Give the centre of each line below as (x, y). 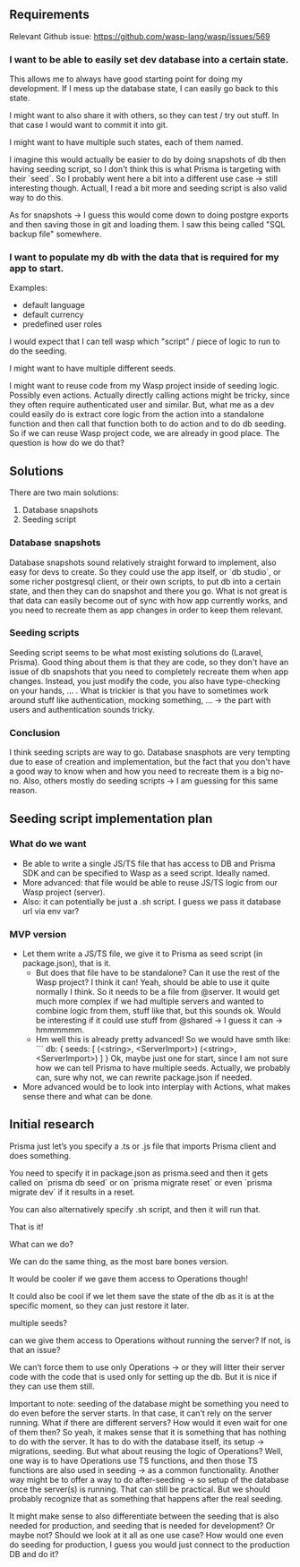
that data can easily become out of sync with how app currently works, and (149, 600)
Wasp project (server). (64, 892)
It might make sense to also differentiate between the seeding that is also (144, 1516)
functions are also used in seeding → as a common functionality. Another (144, 1470)
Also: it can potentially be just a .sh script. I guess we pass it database (152, 901)
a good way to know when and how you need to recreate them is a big (139, 771)
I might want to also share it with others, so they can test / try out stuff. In (144, 116)
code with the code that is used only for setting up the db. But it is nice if (143, 1376)
